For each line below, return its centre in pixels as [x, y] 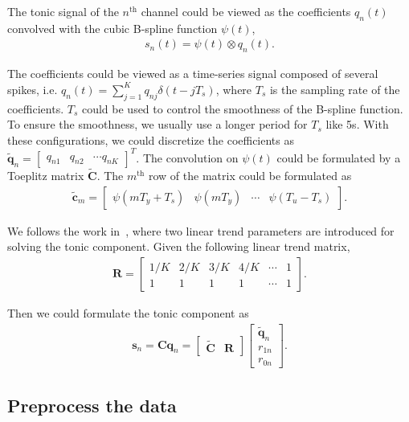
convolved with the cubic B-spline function [112, 28]
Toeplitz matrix [46, 176]
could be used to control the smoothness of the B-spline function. [242, 108]
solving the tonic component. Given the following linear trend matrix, [179, 246]
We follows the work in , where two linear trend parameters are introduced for [201, 230]
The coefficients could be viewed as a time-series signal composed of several [193, 74]
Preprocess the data [92, 405]
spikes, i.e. [33, 89]
